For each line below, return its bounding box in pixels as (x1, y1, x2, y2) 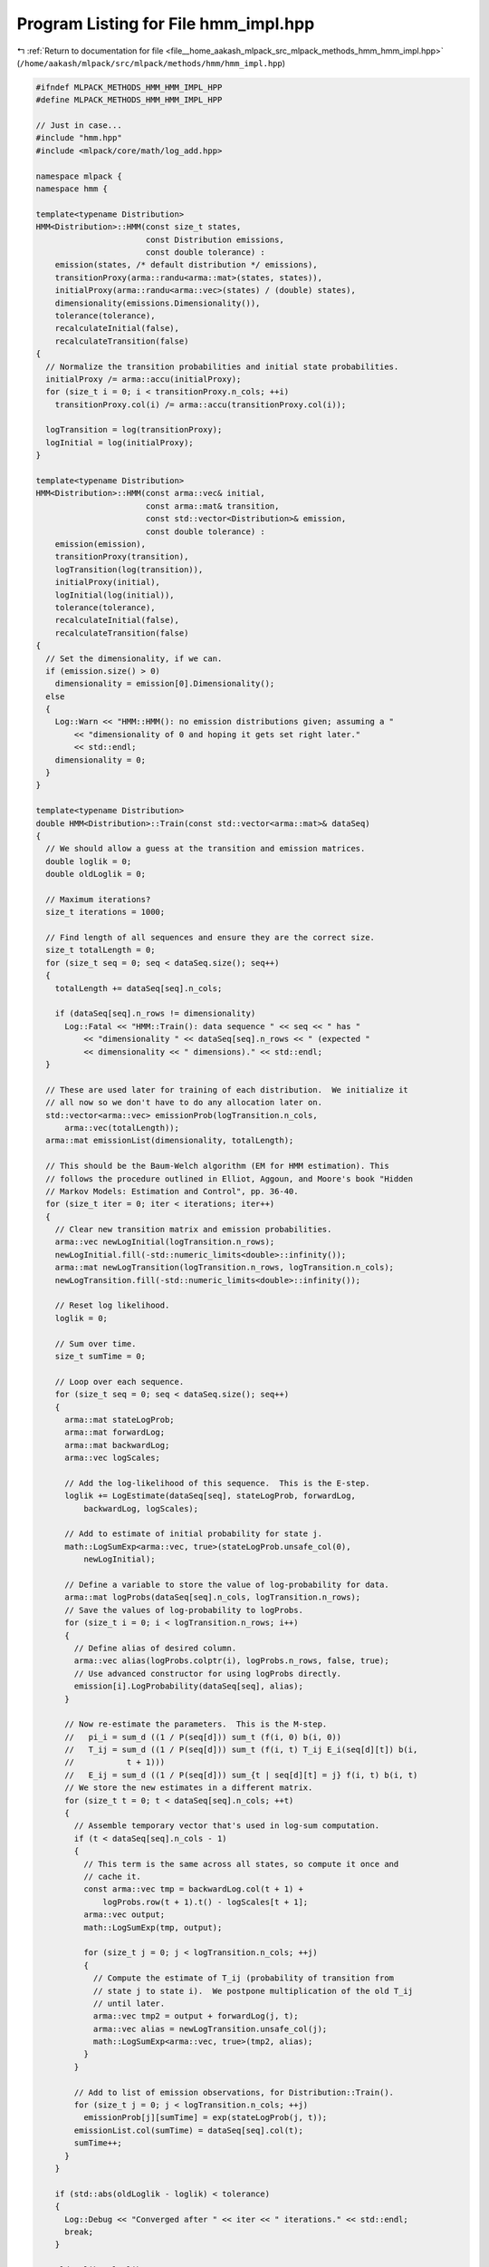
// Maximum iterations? (45, 894, 151, 904)
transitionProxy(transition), (54, 551, 189, 562)
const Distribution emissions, (145, 234, 284, 245)
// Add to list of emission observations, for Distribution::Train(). (73, 2087, 394, 2097)
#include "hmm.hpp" (35, 132, 122, 143)
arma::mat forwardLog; (64, 1427, 166, 1437)
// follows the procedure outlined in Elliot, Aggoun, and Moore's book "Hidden (45, 1173, 414, 1183)
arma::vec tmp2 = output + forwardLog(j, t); (92, 2011, 299, 2021)
